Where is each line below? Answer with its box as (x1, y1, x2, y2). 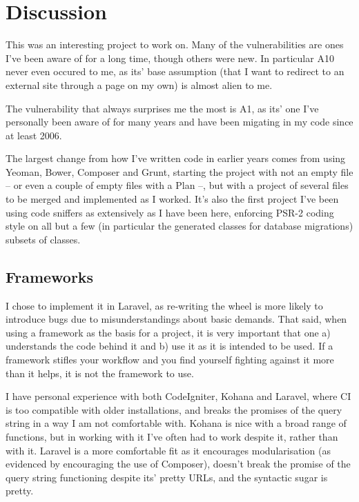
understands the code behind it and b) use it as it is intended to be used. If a (6, 339, 333, 353)
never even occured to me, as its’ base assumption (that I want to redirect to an (6, 64, 345, 79)
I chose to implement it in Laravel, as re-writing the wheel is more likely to (6, 298, 323, 312)
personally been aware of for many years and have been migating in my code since (6, 114, 353, 129)
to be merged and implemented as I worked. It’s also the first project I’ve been (6, 192, 339, 206)
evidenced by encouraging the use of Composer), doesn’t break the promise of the (6, 456, 351, 471)
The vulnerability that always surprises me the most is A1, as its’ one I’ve (6, 101, 319, 115)
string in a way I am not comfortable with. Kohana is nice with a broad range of (6, 416, 347, 430)
